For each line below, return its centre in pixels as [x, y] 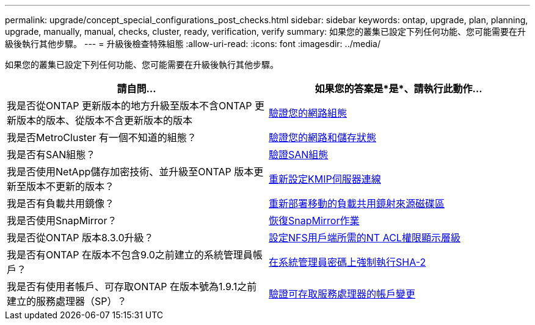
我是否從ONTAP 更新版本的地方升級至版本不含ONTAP [129, 106]
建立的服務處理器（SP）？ [67, 301]
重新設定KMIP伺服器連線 [325, 179]
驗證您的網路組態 [308, 113]
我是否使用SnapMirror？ [62, 221]
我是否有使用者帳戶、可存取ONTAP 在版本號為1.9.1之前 [132, 287]
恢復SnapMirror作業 [314, 221]
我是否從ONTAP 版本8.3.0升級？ [80, 238]
